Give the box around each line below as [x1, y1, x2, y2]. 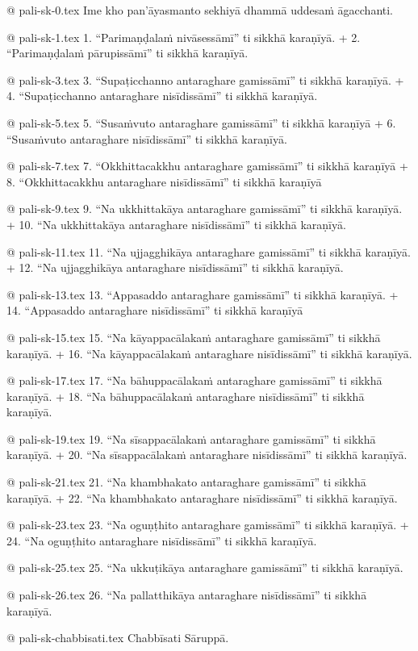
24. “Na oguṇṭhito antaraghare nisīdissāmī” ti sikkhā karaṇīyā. [6, 532, 317, 549]
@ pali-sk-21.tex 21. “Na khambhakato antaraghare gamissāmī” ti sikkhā [6, 474, 366, 490]
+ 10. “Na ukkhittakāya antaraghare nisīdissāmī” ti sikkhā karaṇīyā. [6, 215, 346, 232]
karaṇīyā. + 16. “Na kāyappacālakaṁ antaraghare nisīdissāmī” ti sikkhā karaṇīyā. [6, 344, 412, 361]
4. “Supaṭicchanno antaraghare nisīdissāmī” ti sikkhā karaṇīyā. [6, 87, 318, 104]
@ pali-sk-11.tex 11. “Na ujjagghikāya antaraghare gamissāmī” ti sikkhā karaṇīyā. [6, 243, 411, 260]
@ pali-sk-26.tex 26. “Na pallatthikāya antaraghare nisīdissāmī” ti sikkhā [6, 586, 367, 603]
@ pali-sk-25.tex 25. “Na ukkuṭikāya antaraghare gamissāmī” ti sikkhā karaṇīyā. [6, 559, 403, 576]
